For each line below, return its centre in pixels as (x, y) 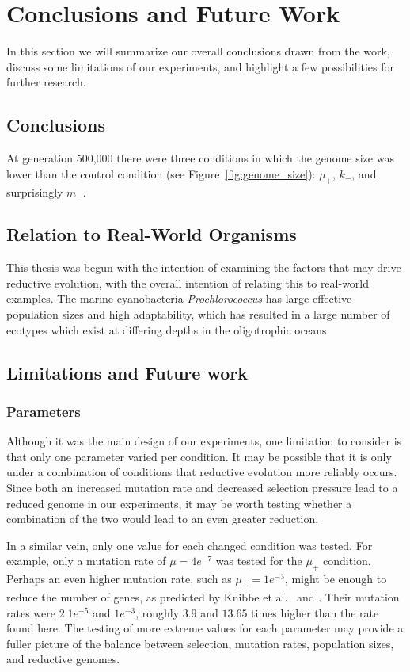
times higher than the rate (315, 612)
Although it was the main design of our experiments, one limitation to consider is (204, 441)
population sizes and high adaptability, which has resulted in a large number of (198, 314)
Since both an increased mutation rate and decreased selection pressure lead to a (202, 488)
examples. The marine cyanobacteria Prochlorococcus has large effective (179, 298)
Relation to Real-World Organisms (152, 234)
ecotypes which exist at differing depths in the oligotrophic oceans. (168, 329)
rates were (31, 612)
